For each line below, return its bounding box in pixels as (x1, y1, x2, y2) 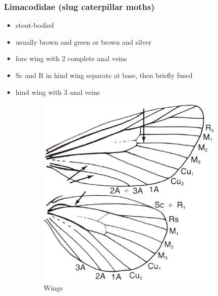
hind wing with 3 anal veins (15, 86, 100, 97)
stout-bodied (15, 20, 54, 30)
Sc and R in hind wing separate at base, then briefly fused (15, 70, 193, 80)
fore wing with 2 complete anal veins (15, 53, 127, 64)
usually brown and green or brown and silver (15, 36, 152, 47)
